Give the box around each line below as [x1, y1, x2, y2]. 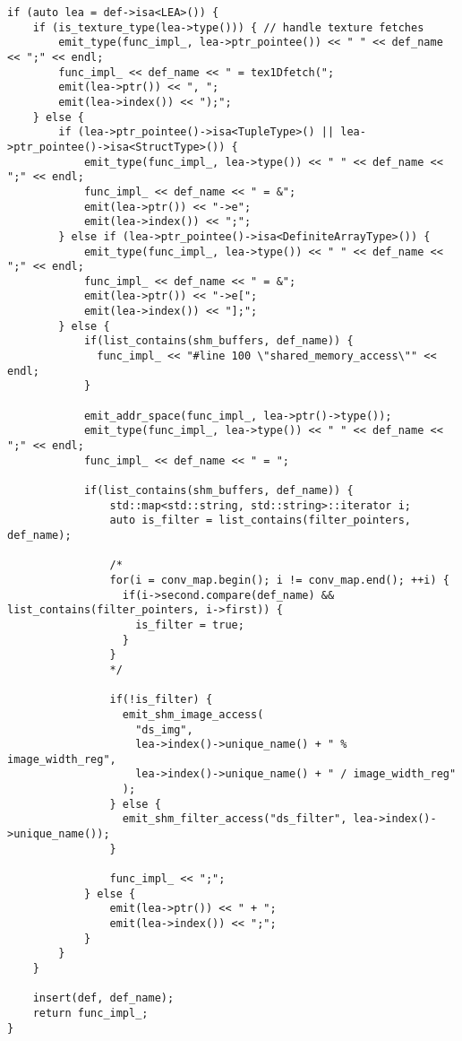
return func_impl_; [32, 1006, 149, 1019]
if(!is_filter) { [109, 693, 213, 707]
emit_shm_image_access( [122, 707, 264, 721]
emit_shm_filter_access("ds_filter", [122, 812, 347, 826]
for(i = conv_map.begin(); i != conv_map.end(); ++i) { [109, 573, 449, 586]
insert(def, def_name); [32, 992, 175, 1005]
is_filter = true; [135, 618, 244, 631]
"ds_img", [135, 723, 193, 736]
